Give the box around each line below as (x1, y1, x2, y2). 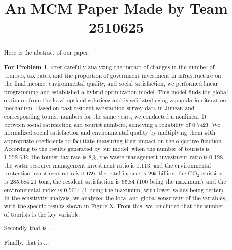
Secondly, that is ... (4, 224, 53, 232)
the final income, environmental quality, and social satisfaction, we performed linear (4, 79, 218, 88)
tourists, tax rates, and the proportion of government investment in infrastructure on (4, 71, 221, 79)
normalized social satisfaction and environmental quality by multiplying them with (4, 128, 216, 137)
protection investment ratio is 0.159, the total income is (4, 169, 146, 177)
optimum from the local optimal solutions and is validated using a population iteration (4, 96, 226, 104)
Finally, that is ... (4, 238, 49, 246)
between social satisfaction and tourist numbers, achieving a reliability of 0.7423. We (4, 120, 220, 128)
